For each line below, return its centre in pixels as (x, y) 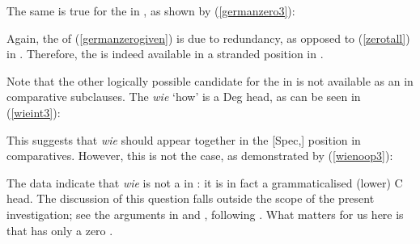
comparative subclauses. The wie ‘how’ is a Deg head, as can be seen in (184, 97)
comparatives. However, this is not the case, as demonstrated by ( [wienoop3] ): (200, 156)
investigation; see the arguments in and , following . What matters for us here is (205, 214)
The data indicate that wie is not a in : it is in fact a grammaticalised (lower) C (205, 182)
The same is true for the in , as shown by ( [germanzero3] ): (151, 11)
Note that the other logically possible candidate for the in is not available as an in (210, 80)
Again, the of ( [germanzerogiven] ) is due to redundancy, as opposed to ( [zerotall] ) (208, 38)
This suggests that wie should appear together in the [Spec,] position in (184, 139)
